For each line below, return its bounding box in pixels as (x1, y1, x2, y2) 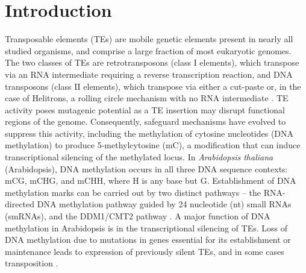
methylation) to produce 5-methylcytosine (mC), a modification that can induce (5, 139, 301, 151)
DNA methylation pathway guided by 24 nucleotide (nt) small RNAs (37, 198, 292, 210)
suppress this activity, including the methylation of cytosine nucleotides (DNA (5, 127, 294, 139)
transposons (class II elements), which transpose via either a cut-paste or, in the (5, 80, 301, 92)
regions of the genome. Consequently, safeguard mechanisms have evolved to (5, 115, 286, 128)
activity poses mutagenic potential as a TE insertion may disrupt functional (5, 103, 286, 116)
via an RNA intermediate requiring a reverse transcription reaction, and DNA (5, 67, 293, 80)
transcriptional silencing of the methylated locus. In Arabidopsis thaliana (5, 151, 273, 163)
